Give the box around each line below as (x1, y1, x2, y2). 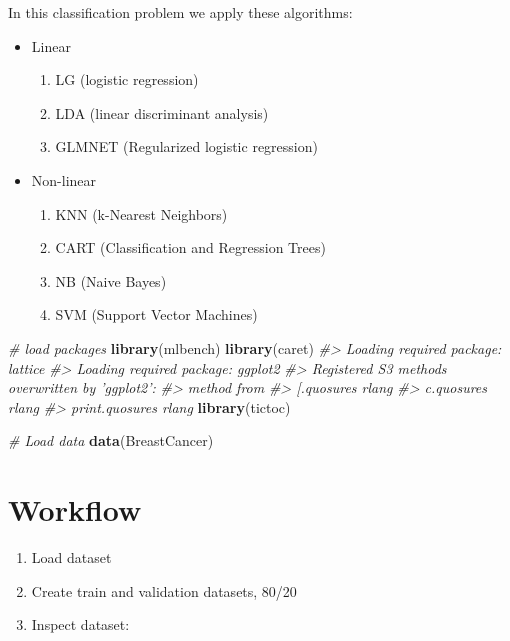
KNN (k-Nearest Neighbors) (55, 203, 228, 224)
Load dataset (31, 547, 112, 568)
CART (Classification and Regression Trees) (55, 237, 326, 258)
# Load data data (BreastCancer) (8, 430, 214, 451)
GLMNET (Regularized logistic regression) (55, 136, 318, 157)
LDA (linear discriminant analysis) (55, 102, 269, 123)
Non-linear (31, 169, 97, 190)
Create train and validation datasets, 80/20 (31, 580, 297, 601)
